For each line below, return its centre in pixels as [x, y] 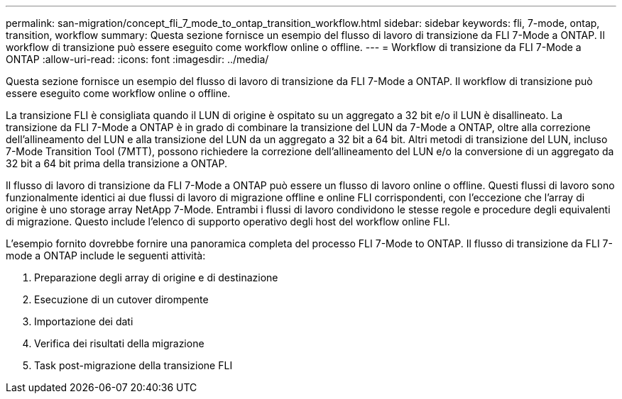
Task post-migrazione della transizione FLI [133, 365]
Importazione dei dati [84, 321]
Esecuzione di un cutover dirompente [121, 299]
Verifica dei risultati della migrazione [119, 343]
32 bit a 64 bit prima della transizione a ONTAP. [117, 163]
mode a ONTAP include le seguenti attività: [106, 255]
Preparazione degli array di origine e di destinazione [156, 277]
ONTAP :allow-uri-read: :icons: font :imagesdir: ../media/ [137, 59]
